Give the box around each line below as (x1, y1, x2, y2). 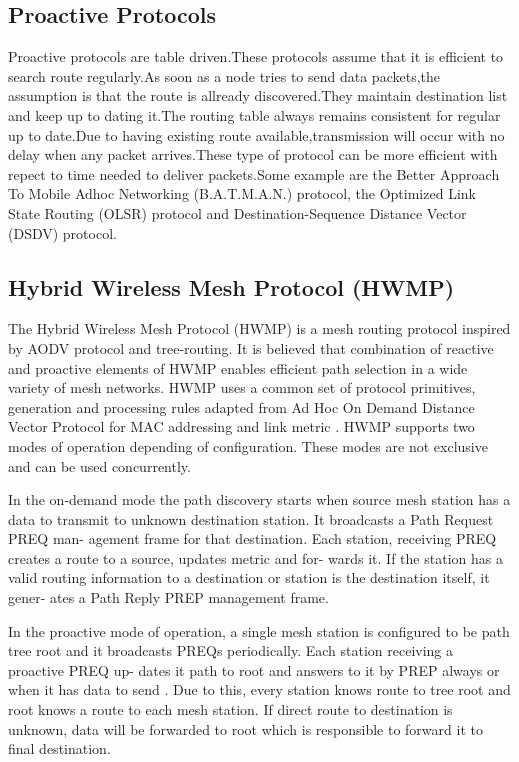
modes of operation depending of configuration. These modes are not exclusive (8, 435, 488, 456)
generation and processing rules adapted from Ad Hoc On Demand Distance (8, 396, 475, 417)
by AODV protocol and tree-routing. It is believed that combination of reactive (8, 337, 494, 358)
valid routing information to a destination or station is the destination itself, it (8, 567, 490, 588)
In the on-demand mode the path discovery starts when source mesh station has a (8, 489, 511, 510)
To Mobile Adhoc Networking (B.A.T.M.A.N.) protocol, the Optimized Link (8, 183, 476, 204)
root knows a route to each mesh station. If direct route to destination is (8, 699, 453, 720)
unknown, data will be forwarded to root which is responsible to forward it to (8, 718, 483, 739)
